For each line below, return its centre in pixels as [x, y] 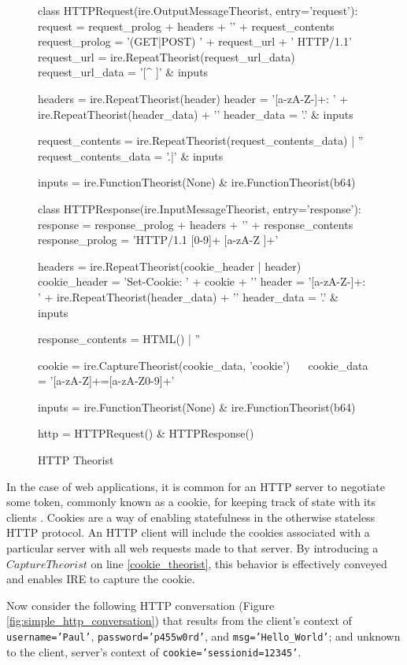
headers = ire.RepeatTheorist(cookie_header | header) [170, 266]
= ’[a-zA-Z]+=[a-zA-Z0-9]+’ [106, 381]
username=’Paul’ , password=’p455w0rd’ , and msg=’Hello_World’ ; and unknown [203, 636]
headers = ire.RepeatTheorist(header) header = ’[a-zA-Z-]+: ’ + [193, 98]
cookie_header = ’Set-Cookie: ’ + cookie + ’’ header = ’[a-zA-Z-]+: [202, 281]
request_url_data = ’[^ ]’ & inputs [123, 72]
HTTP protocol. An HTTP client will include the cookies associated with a [188, 532]
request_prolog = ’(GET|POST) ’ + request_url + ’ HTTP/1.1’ [195, 41]
